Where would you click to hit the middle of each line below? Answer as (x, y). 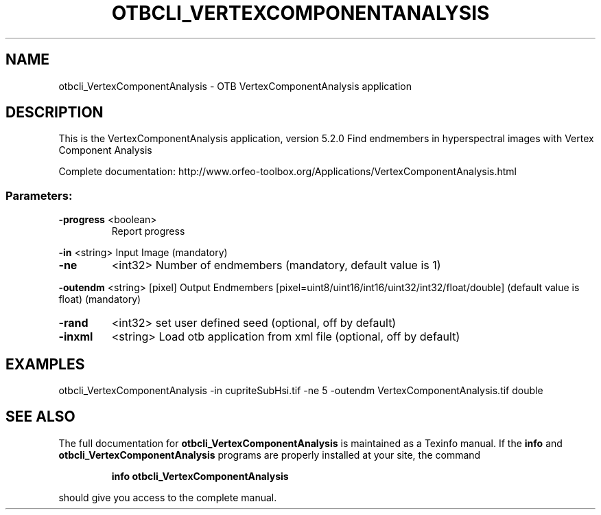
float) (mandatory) (100, 299)
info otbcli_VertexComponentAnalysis (200, 476)
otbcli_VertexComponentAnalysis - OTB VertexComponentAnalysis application (235, 86)
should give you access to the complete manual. (168, 497)
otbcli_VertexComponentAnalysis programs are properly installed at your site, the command (270, 455)
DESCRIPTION (55, 113)
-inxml (76, 337)
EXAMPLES (45, 364)
